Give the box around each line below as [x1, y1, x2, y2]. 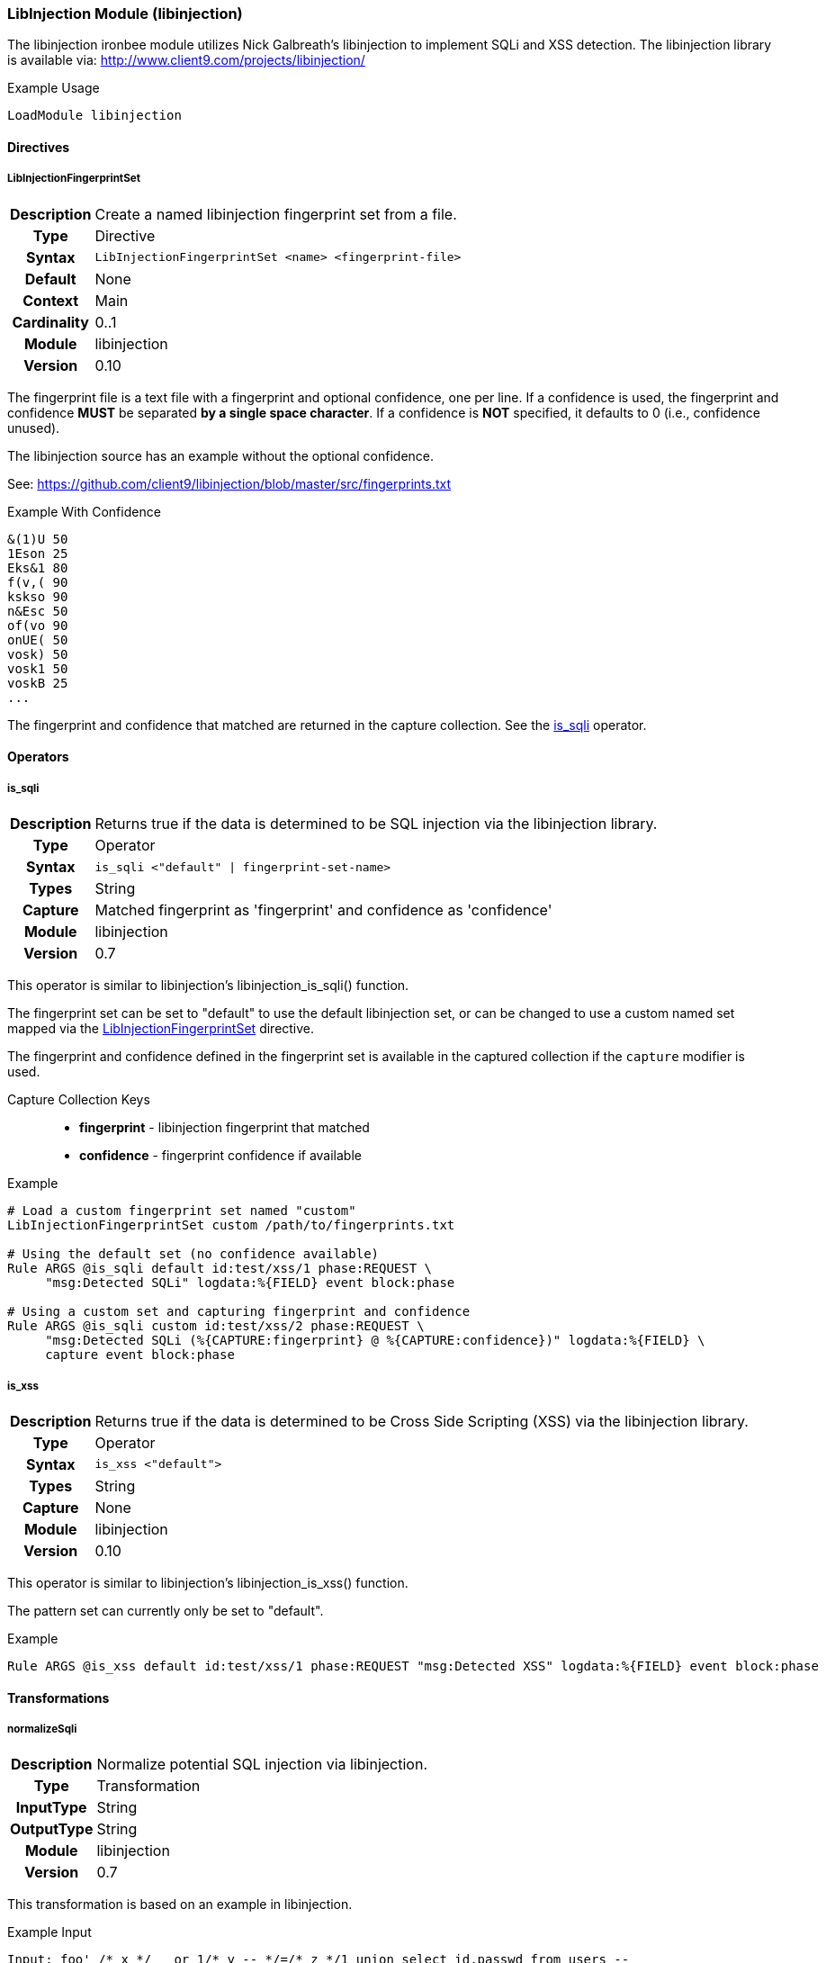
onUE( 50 [7, 632, 68, 647]
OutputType [10, 1820, 94, 1839]
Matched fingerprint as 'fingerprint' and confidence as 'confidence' [94, 901, 552, 920]
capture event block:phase [45, 1347, 235, 1363]
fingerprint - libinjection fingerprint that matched [79, 1120, 370, 1136]
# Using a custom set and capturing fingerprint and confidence [7, 1304, 471, 1319]
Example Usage [7, 80, 100, 96]
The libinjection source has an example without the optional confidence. [7, 447, 435, 464]
